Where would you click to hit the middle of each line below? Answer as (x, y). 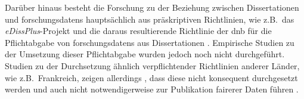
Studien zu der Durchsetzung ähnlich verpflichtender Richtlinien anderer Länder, (152, 65)
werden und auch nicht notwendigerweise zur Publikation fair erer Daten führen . (152, 89)
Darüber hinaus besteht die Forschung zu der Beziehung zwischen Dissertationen (152, 7)
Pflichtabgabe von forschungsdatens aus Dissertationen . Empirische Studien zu (150, 42)
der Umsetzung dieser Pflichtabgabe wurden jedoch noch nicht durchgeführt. (145, 54)
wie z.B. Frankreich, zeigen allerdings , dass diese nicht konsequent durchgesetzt (151, 77)
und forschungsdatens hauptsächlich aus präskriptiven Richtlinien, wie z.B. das (150, 19)
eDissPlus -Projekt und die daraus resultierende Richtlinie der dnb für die (138, 31)
